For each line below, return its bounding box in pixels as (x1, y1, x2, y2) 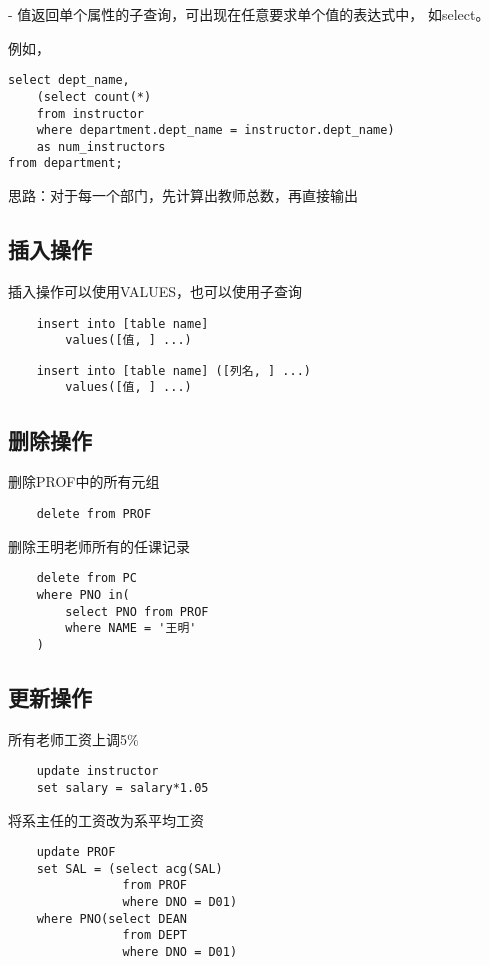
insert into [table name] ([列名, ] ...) (36, 363, 311, 378)
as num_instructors (36, 139, 166, 154)
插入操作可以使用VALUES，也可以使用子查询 (8, 280, 303, 301)
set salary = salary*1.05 (36, 780, 209, 795)
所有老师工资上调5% (8, 728, 139, 749)
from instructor (36, 106, 145, 121)
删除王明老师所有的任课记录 (8, 535, 190, 556)
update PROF (36, 845, 116, 860)
